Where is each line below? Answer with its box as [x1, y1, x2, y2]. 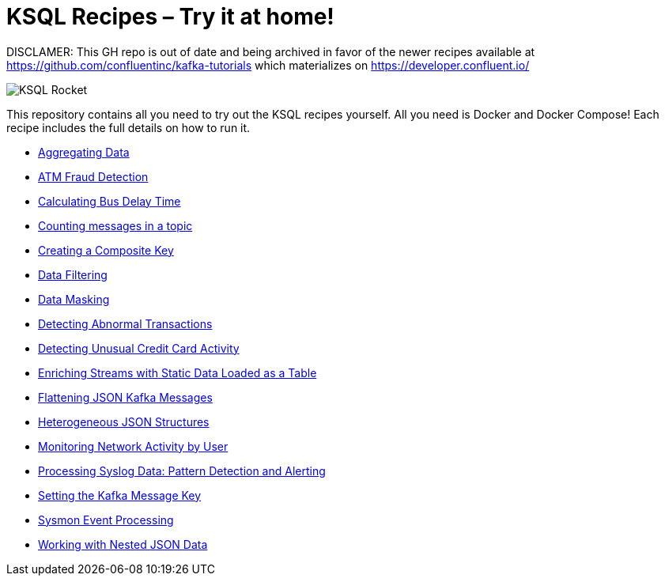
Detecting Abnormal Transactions [38, 316, 213, 331]
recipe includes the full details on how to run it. [6, 120, 251, 134]
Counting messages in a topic [38, 218, 193, 232]
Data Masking [38, 292, 110, 306]
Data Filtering [38, 267, 108, 282]
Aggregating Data [38, 145, 130, 159]
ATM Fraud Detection [38, 169, 149, 183]
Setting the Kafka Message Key [38, 488, 202, 502]
